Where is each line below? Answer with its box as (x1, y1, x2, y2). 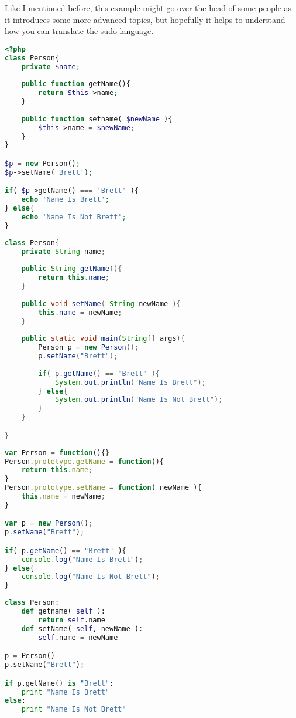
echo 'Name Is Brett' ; (21, 195, 110, 204)
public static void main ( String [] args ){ (21, 334, 185, 343)
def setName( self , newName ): (21, 624, 143, 633)
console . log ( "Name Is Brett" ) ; (21, 555, 143, 564)
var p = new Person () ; (5, 519, 93, 528)
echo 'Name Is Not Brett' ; (21, 212, 126, 221)
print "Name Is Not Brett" (21, 705, 126, 714)
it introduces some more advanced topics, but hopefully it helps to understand (5, 13, 285, 25)
